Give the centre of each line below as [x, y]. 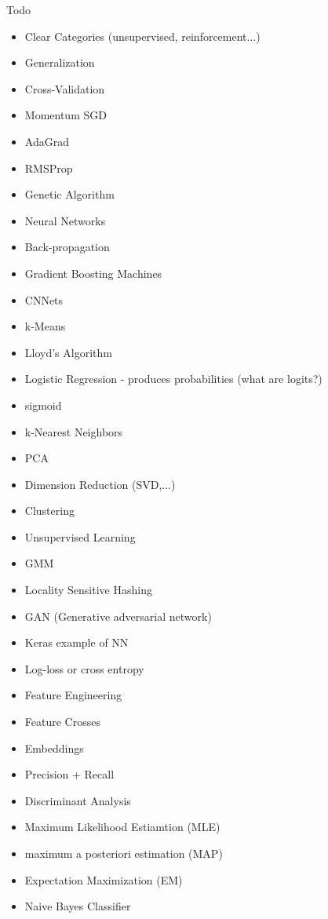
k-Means [45, 326]
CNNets [44, 299]
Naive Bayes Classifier [78, 906]
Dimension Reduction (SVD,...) [100, 484]
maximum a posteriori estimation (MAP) [124, 853]
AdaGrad [47, 141]
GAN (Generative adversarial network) [118, 616]
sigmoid [43, 405]
